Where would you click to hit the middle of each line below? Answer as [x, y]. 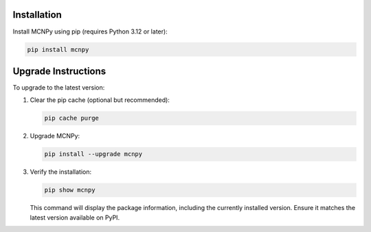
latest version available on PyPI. [75, 217]
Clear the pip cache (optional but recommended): [100, 100]
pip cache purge [72, 118]
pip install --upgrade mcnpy [93, 154]
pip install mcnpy [58, 49]
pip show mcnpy [70, 190]
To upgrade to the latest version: [59, 88]
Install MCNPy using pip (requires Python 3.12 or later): [90, 31]
